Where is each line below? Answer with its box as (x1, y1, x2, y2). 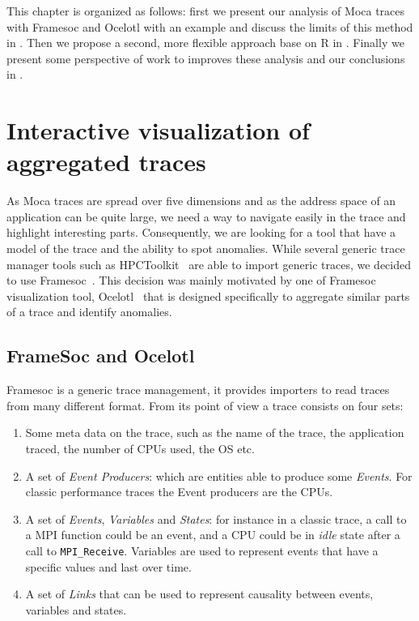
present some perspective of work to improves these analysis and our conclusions (6, 49, 405, 66)
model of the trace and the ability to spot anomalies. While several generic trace (6, 240, 405, 257)
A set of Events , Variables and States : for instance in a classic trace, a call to (25, 510, 407, 527)
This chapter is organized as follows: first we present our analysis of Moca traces (6, 2, 405, 19)
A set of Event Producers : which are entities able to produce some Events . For (25, 467, 413, 484)
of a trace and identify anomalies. (6, 303, 172, 320)
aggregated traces (6, 145, 206, 178)
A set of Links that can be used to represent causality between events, (25, 585, 374, 602)
